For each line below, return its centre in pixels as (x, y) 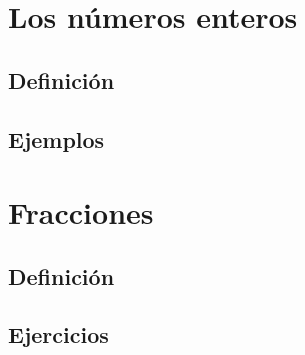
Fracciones (81, 212)
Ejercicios (58, 334)
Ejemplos (56, 138)
